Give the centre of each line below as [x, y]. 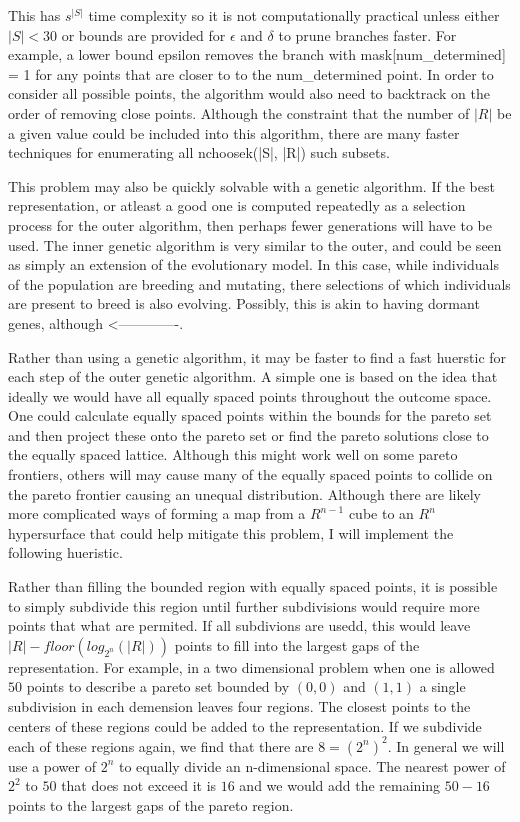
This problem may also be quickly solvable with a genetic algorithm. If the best [251, 185]
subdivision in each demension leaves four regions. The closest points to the [239, 706]
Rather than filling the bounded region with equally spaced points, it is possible [253, 586]
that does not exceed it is [139, 785]
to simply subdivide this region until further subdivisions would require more [244, 605]
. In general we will [446, 745]
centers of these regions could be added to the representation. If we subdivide [245, 725]
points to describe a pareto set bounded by [158, 686]
